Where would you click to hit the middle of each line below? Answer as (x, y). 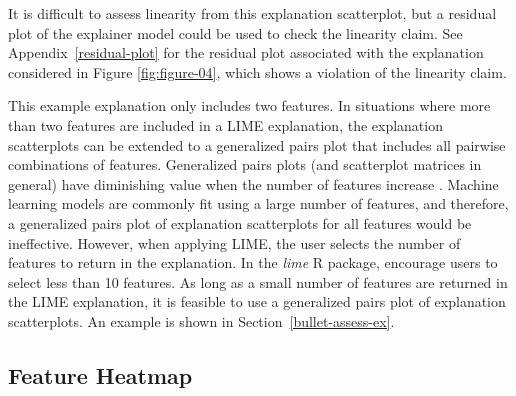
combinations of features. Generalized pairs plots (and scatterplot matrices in (245, 164)
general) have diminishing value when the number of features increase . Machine (253, 183)
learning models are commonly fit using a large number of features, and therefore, (258, 203)
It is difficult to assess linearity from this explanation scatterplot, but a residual (252, 13)
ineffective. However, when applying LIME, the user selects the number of (234, 242)
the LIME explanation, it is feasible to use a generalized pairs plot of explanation (257, 301)
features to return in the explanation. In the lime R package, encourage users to (253, 262)
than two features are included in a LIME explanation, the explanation (225, 124)
